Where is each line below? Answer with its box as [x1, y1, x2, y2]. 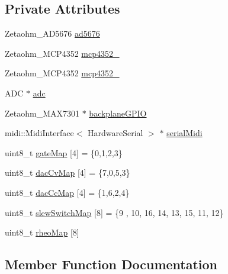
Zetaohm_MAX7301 [5, 107, 79, 119]
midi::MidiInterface [5, 127, 74, 139]
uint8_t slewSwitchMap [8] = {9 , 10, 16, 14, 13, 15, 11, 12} [5, 206, 224, 218]
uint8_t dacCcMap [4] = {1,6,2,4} [5, 186, 130, 198]
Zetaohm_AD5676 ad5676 [5, 27, 100, 40]
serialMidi [166, 127, 203, 139]
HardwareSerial [88, 127, 143, 139]
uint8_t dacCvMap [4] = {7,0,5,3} [5, 166, 130, 179]
